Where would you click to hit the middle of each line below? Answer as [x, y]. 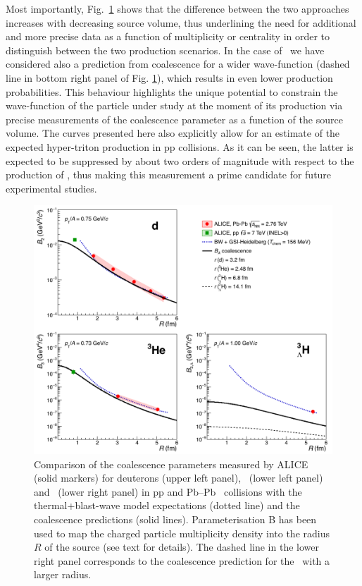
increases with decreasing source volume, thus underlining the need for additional [181, 22]
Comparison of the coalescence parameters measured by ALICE [171, 464]
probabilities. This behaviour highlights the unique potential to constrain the [172, 91]
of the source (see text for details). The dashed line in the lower [182, 547]
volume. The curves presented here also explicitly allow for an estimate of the [173, 133]
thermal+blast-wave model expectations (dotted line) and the [167, 505]
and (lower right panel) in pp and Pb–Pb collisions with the [168, 491]
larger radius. [63, 574]
